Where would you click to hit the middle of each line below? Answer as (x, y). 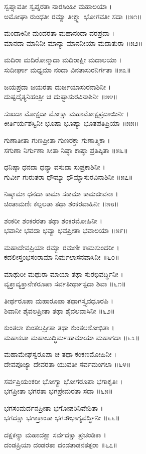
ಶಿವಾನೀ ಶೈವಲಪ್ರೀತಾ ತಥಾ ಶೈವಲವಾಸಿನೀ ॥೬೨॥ (59, 310)
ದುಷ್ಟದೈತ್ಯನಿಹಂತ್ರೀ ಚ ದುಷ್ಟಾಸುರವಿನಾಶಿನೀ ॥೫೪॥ (61, 96)
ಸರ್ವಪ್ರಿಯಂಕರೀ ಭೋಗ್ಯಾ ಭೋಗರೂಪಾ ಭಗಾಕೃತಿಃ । (63, 381)
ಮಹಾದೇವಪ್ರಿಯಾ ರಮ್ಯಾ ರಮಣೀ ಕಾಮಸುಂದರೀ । (62, 247)
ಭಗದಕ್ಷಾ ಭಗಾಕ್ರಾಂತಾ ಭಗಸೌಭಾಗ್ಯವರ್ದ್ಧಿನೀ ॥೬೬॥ (62, 418)
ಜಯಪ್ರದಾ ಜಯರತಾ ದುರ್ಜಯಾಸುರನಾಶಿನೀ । (58, 86)
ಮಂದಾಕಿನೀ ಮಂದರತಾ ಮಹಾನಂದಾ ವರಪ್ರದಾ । (59, 33)
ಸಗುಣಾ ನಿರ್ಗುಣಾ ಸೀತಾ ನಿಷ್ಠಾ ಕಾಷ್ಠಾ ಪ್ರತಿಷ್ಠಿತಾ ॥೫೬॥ (66, 150)
